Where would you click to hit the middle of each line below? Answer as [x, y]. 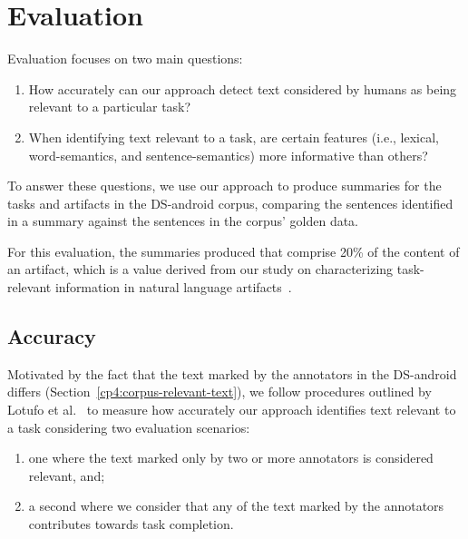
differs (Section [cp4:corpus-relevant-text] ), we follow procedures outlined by [219, 392]
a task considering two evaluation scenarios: [129, 427]
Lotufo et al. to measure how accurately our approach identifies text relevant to [232, 410]
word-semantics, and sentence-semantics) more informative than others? [228, 155]
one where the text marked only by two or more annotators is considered [231, 458]
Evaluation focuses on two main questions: [125, 59]
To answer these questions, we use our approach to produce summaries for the [224, 186]
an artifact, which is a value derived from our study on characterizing [200, 269]
